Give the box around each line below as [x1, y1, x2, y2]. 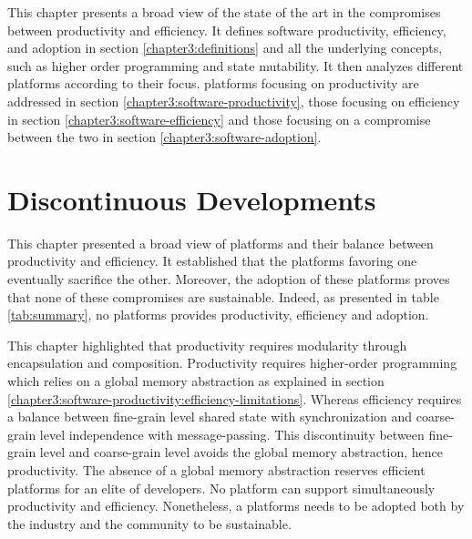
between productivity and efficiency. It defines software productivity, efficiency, [7, 20, 446, 39]
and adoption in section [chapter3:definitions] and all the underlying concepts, [7, 38, 443, 57]
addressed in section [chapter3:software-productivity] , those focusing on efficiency [7, 91, 460, 110]
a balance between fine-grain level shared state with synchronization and [7, 407, 413, 426]
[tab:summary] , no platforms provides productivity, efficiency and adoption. [7, 305, 429, 324]
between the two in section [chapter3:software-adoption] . [7, 127, 322, 147]
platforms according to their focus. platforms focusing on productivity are [7, 74, 419, 93]
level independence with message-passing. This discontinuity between [39, 424, 425, 443]
